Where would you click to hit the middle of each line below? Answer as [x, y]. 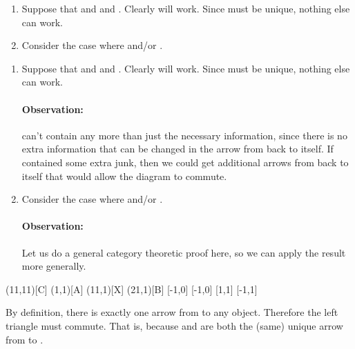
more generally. [54, 266]
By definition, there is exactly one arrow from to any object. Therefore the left [172, 312]
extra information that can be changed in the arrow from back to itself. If [177, 149]
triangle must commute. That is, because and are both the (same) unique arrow [174, 325]
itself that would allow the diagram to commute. [124, 176]
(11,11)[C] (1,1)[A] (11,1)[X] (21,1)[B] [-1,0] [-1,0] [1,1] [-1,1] [132, 289]
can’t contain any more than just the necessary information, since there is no [184, 135]
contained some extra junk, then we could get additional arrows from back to [185, 162]
